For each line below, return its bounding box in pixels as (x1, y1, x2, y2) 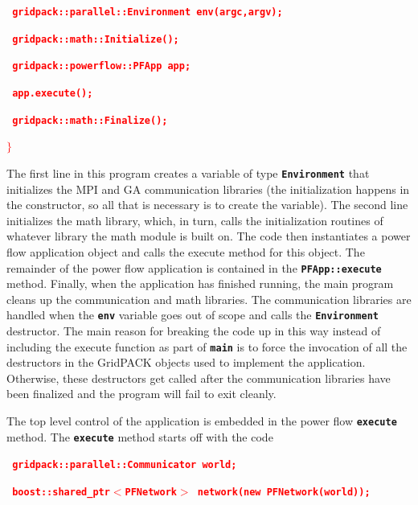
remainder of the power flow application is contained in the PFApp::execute (6, 259, 382, 276)
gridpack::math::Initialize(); (12, 33, 179, 45)
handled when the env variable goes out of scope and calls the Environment (6, 306, 379, 323)
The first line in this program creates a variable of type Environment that (6, 164, 370, 181)
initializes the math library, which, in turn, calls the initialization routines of (6, 211, 383, 228)
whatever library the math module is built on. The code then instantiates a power (6, 228, 411, 244)
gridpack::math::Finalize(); (12, 114, 168, 126)
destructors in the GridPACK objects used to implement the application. (6, 354, 366, 371)
